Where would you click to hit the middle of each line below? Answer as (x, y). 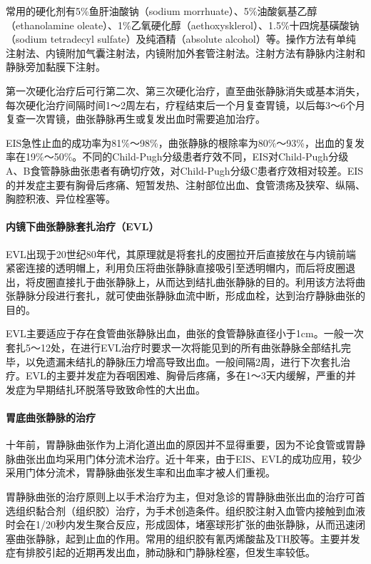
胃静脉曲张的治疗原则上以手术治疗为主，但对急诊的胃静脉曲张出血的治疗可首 (185, 497)
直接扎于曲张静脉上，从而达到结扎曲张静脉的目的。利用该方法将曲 (210, 281)
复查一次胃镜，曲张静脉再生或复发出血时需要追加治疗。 (136, 119)
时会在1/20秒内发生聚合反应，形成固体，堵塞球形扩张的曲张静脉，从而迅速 (181, 524)
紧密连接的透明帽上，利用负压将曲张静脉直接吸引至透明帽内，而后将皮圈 (176, 268)
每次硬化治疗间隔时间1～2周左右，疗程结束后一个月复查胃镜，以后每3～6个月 (185, 104)
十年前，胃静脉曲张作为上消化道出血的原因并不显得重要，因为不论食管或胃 (181, 445)
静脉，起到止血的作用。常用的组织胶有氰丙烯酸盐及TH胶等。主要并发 (198, 538)
